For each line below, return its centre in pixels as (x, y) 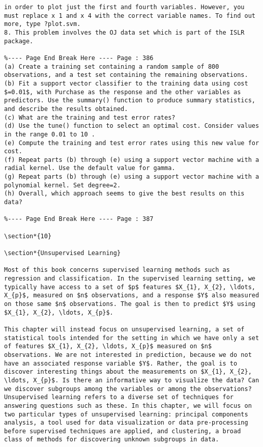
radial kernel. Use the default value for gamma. (90, 168)
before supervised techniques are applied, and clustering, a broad (123, 431)
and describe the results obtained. (66, 109)
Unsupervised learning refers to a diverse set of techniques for (119, 397)
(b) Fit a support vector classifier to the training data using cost (126, 83)
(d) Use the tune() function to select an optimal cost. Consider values (132, 126)
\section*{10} (28, 236)
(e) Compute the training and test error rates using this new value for (132, 143)
